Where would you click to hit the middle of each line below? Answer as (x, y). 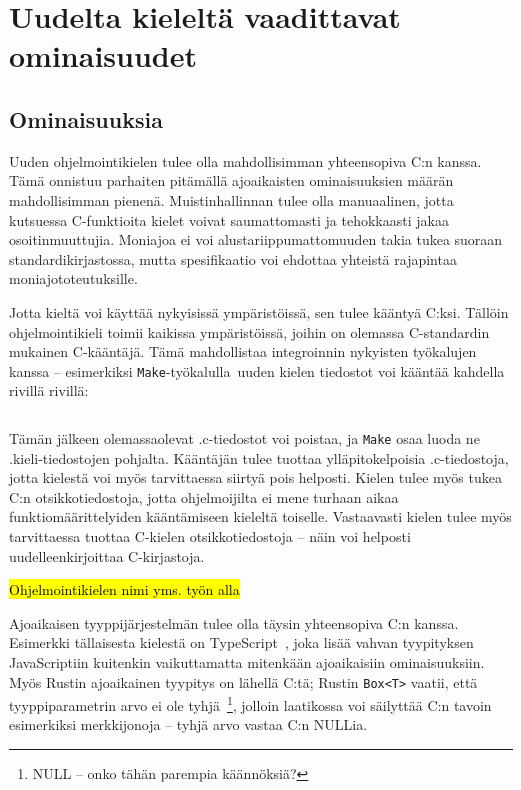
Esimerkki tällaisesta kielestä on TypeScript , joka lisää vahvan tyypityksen (241, 642)
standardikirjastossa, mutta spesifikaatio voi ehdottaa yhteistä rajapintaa (233, 258)
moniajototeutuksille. (73, 278)
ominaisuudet (103, 55)
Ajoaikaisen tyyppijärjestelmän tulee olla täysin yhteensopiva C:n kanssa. (234, 622)
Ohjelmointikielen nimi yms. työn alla (124, 589)
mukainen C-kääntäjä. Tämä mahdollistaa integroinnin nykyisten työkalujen (243, 351)
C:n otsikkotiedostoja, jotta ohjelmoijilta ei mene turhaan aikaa (204, 496)
